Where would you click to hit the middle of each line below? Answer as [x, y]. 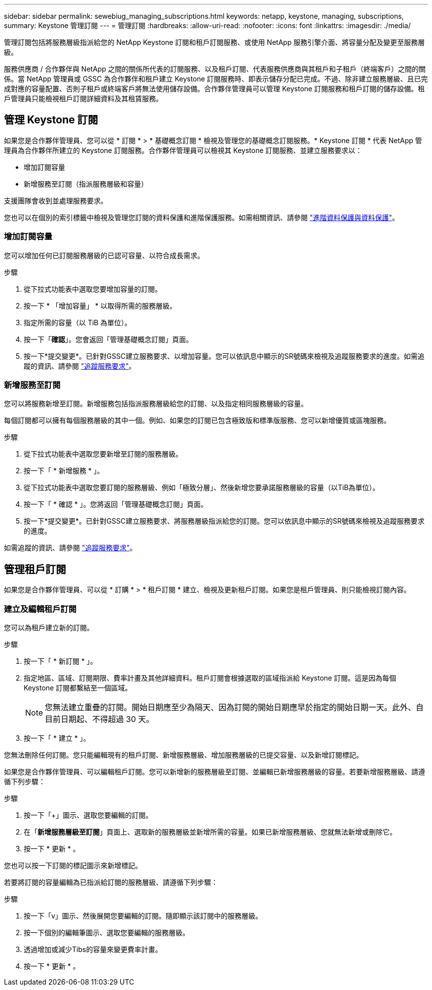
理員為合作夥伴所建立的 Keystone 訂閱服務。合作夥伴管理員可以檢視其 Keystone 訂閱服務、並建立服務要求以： [183, 150]
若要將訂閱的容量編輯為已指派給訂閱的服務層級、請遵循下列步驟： [111, 882]
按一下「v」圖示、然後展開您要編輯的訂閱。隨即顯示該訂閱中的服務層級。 [143, 915]
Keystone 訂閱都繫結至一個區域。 [78, 687]
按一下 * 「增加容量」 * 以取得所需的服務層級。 [100, 305]
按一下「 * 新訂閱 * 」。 [60, 661]
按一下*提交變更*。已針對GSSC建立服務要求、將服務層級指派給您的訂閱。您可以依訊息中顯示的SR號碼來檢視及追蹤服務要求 [224, 521]
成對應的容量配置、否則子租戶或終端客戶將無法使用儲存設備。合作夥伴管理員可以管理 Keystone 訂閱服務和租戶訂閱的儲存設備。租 [215, 89]
